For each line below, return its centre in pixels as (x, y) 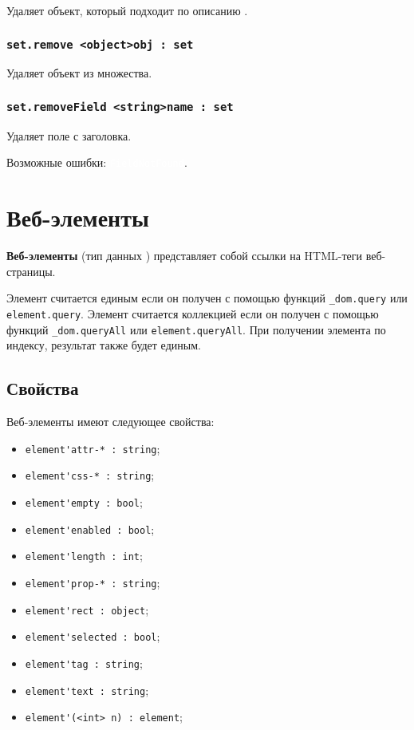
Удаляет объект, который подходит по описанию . (127, 10)
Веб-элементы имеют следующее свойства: (110, 422)
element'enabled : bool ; (90, 529)
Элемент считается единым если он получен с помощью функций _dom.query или (207, 298)
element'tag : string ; (84, 663)
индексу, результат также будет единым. (104, 345)
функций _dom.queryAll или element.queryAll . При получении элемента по (196, 329)
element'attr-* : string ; (93, 448)
